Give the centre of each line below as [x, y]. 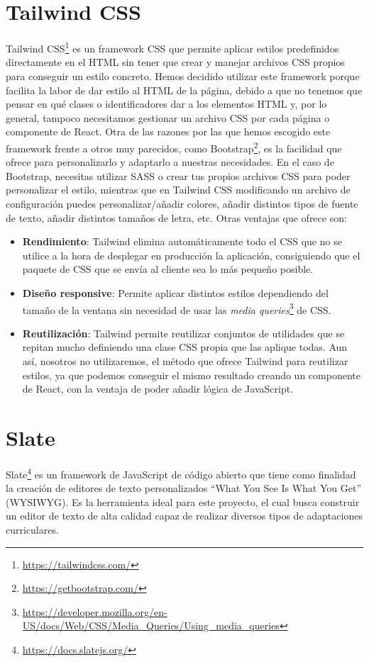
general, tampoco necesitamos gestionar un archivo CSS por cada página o [168, 117]
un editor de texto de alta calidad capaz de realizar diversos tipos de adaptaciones [184, 516]
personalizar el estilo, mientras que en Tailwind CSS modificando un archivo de [178, 190]
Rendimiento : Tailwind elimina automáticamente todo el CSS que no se [182, 241]
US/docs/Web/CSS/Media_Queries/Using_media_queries [151, 625]
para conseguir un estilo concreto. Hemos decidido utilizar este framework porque [183, 75]
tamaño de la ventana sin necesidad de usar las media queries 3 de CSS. [177, 308]
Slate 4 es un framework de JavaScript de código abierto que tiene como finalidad [181, 473]
